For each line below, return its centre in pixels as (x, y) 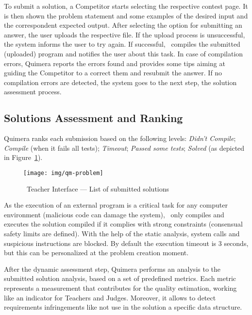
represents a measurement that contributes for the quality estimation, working (120, 288)
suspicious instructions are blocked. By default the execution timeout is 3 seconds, (126, 243)
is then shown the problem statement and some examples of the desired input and (126, 15)
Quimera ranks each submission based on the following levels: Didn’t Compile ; (120, 138)
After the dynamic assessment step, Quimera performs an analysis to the (112, 269)
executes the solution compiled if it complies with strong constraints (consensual (123, 224)
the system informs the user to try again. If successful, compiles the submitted (122, 44)
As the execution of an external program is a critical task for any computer (116, 205)
